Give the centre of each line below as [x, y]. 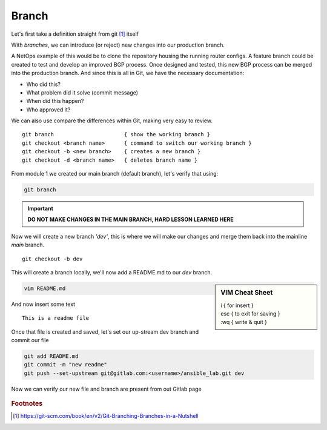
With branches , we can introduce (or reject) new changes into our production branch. [118, 45]
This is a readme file [56, 318]
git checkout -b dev [52, 259]
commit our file [30, 340]
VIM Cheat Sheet [247, 293]
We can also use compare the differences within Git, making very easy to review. [112, 121]
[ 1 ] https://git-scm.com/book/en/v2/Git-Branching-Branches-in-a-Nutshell [106, 416]
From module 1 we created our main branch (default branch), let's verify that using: [115, 174]
